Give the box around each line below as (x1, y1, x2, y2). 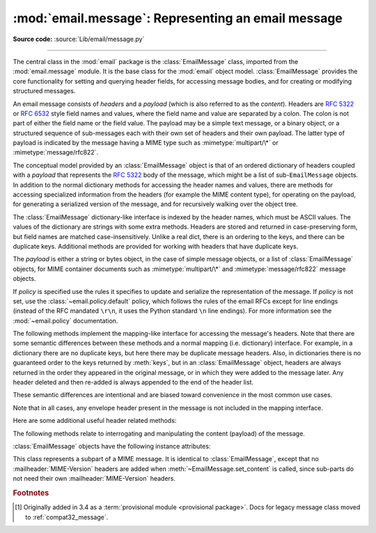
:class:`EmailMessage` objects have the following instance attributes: (13, 442, 211, 450)
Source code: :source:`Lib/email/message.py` (13, 35, 145, 43)
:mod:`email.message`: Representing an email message (13, 10, 343, 26)
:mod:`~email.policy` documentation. (13, 316, 118, 325)
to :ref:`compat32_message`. (25, 513, 109, 521)
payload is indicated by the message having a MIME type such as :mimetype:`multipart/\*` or (13, 139, 279, 147)
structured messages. (13, 87, 76, 95)
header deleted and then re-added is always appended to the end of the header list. (13, 378, 254, 387)
